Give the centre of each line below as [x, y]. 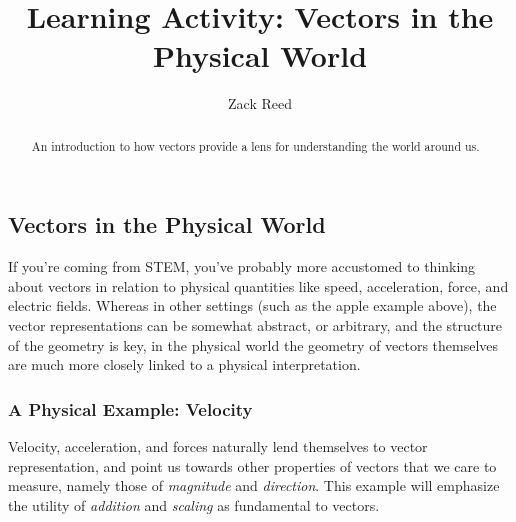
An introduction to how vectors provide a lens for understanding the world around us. [255, 145]
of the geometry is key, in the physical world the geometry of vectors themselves [253, 344]
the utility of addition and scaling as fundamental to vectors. [194, 504]
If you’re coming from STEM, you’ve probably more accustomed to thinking [242, 266]
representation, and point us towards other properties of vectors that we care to [252, 465]
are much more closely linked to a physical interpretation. [184, 364]
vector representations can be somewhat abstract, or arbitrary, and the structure [255, 324]
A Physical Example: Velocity [130, 408]
